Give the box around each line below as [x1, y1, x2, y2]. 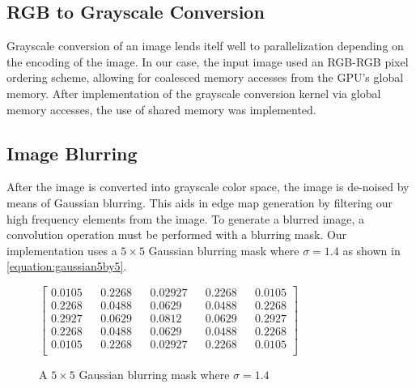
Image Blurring [6, 140, 138, 165]
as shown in [342, 241, 401, 258]
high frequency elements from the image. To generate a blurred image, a [6, 210, 365, 227]
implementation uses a [6, 241, 117, 258]
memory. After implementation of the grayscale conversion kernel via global [6, 84, 381, 101]
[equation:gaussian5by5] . [6, 258, 127, 275]
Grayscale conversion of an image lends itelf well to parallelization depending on [6, 37, 404, 54]
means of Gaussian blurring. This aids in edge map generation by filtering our [6, 194, 393, 211]
